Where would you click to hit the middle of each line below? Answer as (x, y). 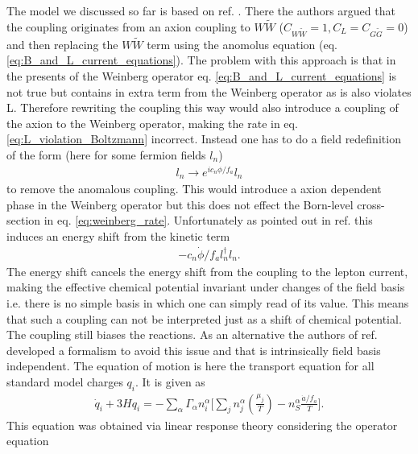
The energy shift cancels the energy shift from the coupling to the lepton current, (207, 271)
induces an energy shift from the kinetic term (118, 235)
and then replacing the (62, 44)
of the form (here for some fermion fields (106, 154)
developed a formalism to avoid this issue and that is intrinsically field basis (194, 350)
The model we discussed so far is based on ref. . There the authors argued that (201, 10)
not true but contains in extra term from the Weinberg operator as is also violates (209, 91)
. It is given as (170, 381)
